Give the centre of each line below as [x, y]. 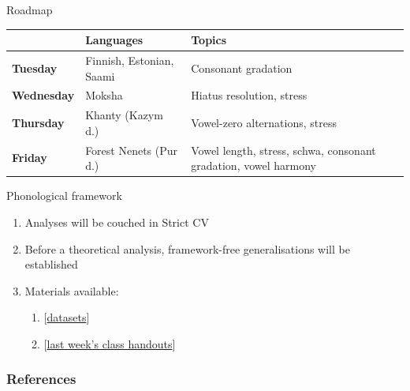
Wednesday [43, 95]
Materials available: [72, 290]
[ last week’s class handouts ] [110, 343]
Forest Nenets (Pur [132, 150]
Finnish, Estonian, [130, 60]
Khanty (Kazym [124, 115]
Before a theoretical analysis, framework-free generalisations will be [187, 248]
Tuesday [35, 68]
